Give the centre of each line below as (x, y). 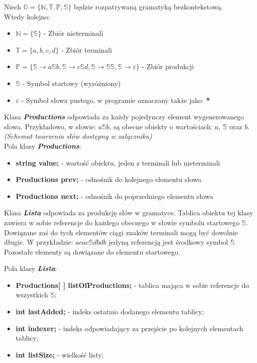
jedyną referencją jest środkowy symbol (168, 242)
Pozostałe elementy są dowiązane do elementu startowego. (92, 251)
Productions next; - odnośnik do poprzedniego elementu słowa (114, 196)
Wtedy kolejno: (27, 16)
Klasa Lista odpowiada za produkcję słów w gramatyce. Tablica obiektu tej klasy (129, 213)
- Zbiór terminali (87, 49)
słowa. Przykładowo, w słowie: (50, 126)
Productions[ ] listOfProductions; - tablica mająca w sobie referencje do (132, 285)
